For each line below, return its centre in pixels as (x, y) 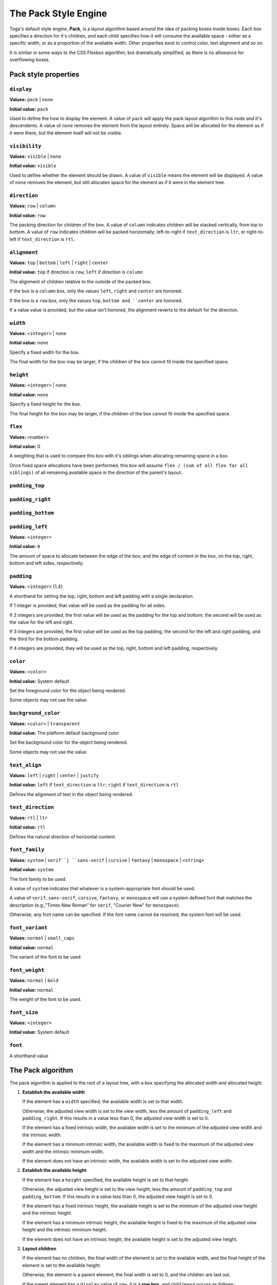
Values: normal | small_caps (42, 938)
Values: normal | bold (34, 980)
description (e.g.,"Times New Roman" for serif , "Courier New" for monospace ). (95, 905)
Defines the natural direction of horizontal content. (63, 837)
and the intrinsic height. (47, 1213)
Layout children (39, 1249)
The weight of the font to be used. (45, 999)
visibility (25, 146)
